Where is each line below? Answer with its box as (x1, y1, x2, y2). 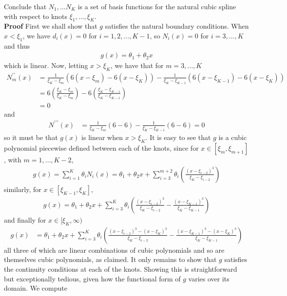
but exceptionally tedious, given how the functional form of (4, 273, 181, 283)
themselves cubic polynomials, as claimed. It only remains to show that (4, 254, 217, 264)
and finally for (4, 214, 46, 225)
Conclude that (4, 1, 47, 11)
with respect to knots (4, 11, 68, 21)
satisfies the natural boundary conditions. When (105, 21, 249, 31)
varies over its (188, 273, 230, 283)
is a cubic (218, 132, 247, 142)
